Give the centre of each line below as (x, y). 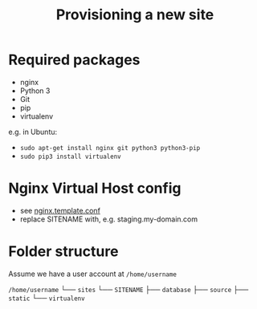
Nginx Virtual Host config (95, 188)
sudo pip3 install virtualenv (71, 157)
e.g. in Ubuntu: (33, 132)
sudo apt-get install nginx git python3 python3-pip (110, 148)
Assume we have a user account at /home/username (92, 274)
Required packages (74, 60)
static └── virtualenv (47, 298)
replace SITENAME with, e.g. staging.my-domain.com (109, 219)
